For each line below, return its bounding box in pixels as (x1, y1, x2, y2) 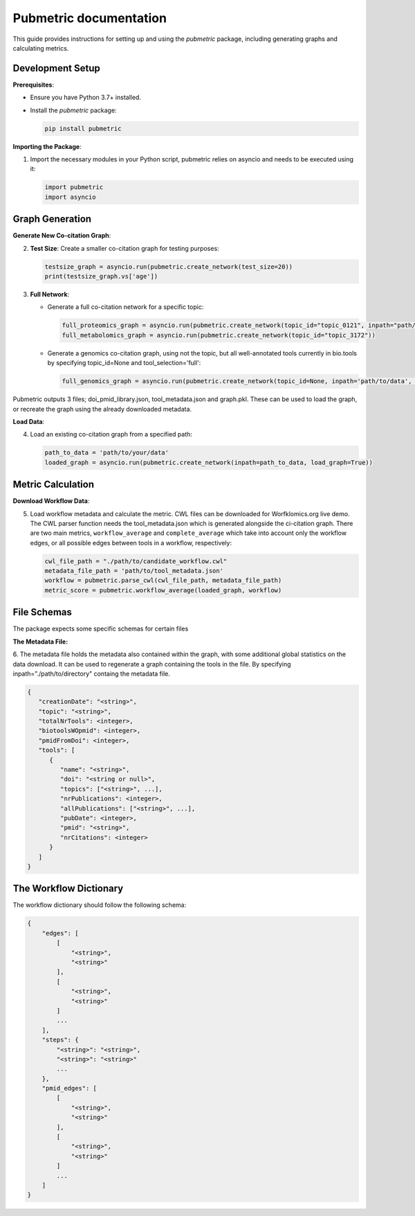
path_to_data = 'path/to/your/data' (44, 449, 169, 457)
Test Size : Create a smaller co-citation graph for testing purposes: (30, 244, 219, 252)
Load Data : (12, 417, 45, 425)
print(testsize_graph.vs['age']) (44, 272, 158, 281)
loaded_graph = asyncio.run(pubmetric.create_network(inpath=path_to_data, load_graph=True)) (44, 458, 373, 466)
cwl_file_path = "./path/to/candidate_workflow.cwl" (44, 557, 228, 565)
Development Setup (12, 62, 100, 74)
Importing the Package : (12, 142, 82, 150)
